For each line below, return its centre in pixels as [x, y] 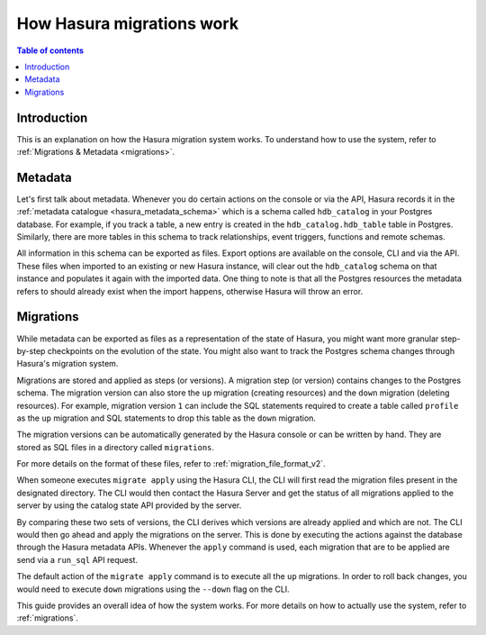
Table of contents [50, 50]
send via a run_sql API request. [77, 559]
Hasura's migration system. [67, 364]
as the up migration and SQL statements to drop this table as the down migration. [166, 418]
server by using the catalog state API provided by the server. [129, 505]
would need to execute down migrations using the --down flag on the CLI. [153, 589]
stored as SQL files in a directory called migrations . [116, 447]
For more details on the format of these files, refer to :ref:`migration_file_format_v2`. [171, 464]
